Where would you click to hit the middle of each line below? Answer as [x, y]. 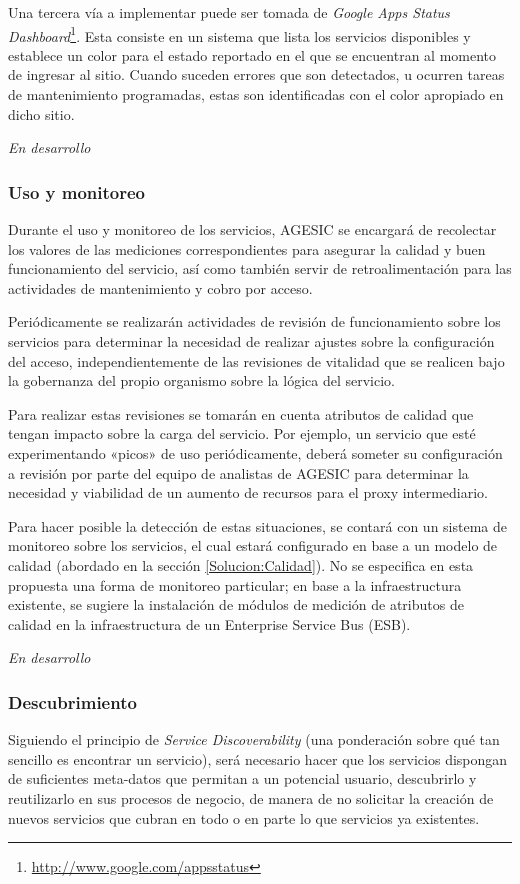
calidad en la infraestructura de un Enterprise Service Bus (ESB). [209, 623]
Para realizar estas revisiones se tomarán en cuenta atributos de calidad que [241, 413]
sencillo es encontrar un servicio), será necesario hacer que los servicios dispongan [258, 758]
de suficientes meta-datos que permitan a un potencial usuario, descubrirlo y [242, 778]
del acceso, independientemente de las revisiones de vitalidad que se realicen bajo [256, 360]
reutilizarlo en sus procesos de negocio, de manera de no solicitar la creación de [251, 797]
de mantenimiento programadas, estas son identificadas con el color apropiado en [256, 94]
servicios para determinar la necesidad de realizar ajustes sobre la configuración [251, 341]
